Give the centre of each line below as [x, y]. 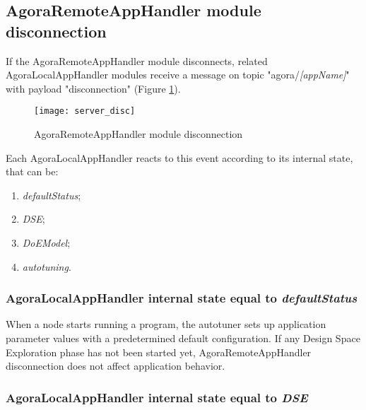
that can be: [32, 171]
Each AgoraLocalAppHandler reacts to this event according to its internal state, [179, 157]
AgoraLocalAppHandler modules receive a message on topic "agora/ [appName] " [178, 75]
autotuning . [47, 266]
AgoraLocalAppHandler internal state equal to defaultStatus [182, 298]
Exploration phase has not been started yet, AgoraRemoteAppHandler [159, 352]
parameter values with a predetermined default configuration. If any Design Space [183, 338]
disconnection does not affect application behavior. [116, 366]
